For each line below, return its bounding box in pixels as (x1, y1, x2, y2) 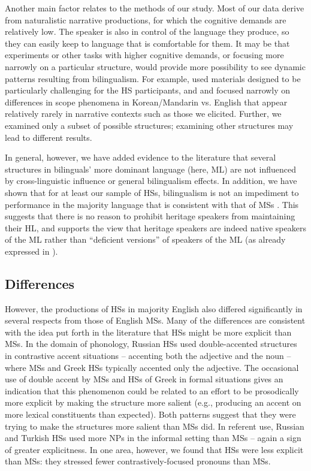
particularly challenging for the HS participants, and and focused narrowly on (5, 84, 291, 96)
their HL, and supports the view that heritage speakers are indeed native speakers (5, 221, 306, 234)
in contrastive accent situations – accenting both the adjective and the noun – (5, 349, 291, 362)
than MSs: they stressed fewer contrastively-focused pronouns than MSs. (5, 455, 271, 467)
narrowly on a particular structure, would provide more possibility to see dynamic (5, 60, 306, 73)
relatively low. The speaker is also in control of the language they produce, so (5, 25, 289, 38)
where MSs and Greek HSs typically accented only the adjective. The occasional (5, 361, 299, 373)
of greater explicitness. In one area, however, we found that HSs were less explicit (5, 443, 304, 455)
